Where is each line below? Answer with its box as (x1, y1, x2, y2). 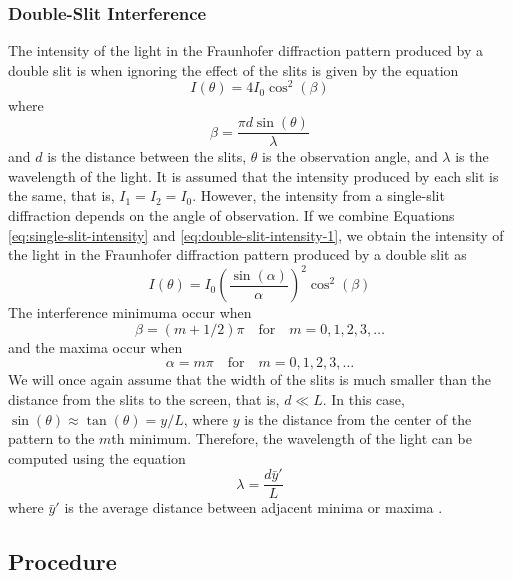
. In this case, (322, 388, 405, 409)
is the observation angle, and (262, 146, 438, 167)
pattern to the (8, 428, 95, 449)
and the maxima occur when (8, 336, 183, 357)
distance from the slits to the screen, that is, (8, 388, 280, 409)
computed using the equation (8, 447, 186, 468)
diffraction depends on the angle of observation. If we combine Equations (8, 204, 455, 225)
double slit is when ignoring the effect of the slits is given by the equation (8, 59, 459, 80)
